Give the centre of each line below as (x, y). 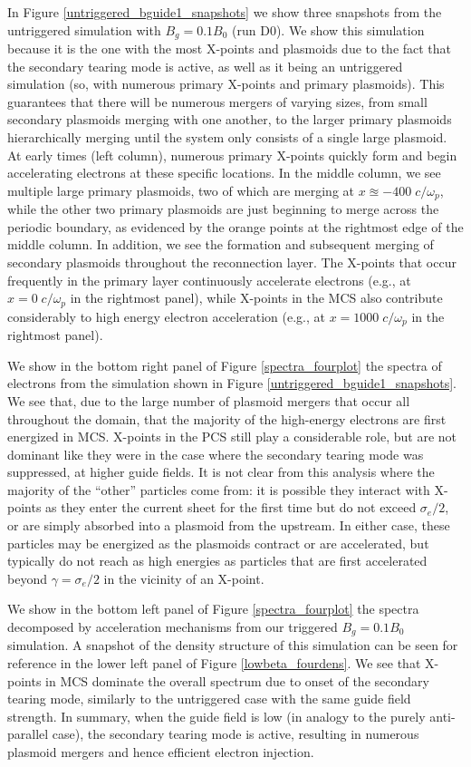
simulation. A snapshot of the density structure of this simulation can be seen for (233, 645)
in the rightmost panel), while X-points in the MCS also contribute (256, 298)
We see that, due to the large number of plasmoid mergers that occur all (209, 400)
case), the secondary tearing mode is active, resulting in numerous (235, 734)
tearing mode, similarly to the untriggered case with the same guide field (209, 699)
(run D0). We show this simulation (328, 29)
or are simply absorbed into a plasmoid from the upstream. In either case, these (229, 525)
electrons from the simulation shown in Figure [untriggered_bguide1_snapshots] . (232, 383)
